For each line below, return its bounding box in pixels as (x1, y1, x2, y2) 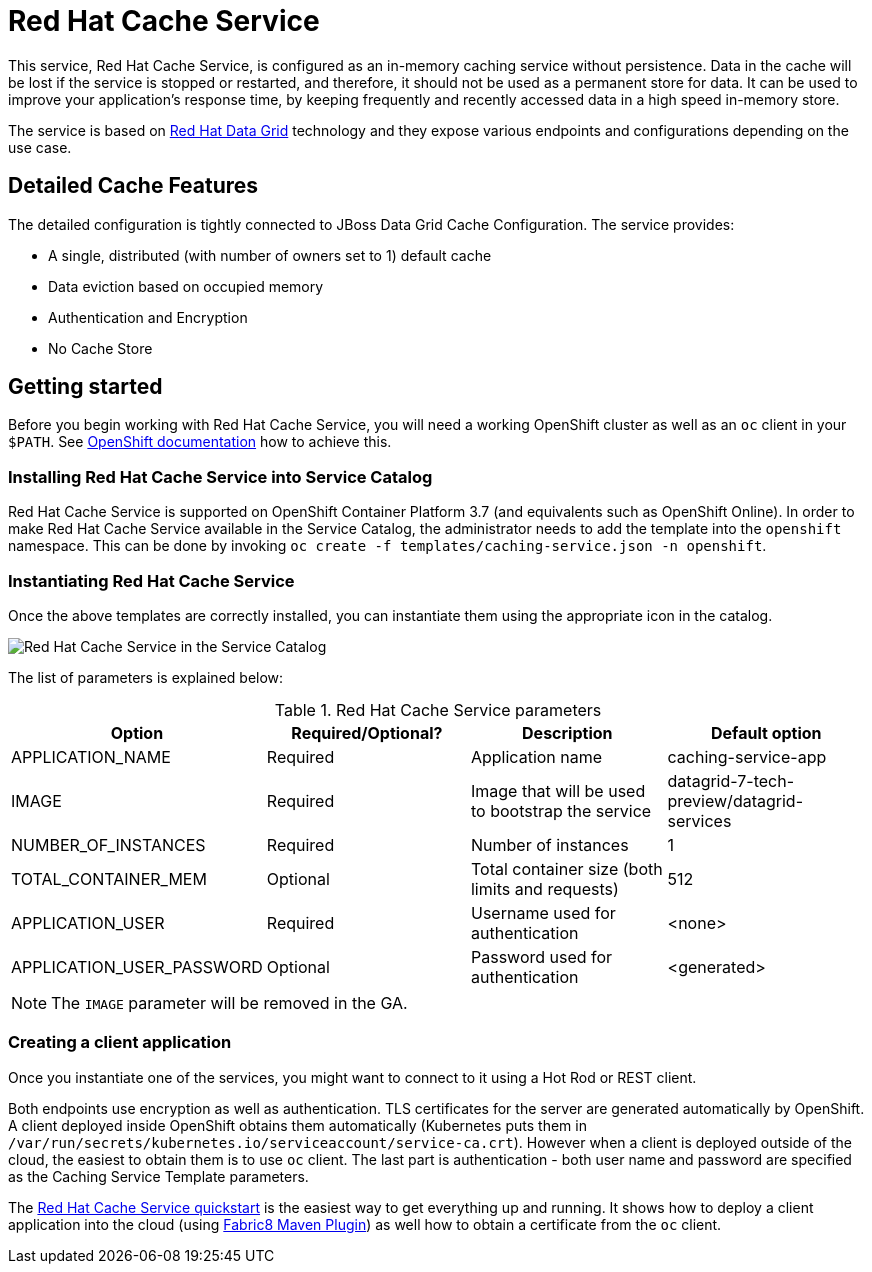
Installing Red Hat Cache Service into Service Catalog (8, 466, 433, 487)
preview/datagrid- (667, 790, 803, 811)
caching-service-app (667, 746, 827, 767)
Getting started (8, 374, 163, 400)
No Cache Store (48, 339, 153, 357)
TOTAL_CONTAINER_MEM (11, 868, 207, 889)
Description (522, 722, 613, 743)
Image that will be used (470, 780, 646, 801)
